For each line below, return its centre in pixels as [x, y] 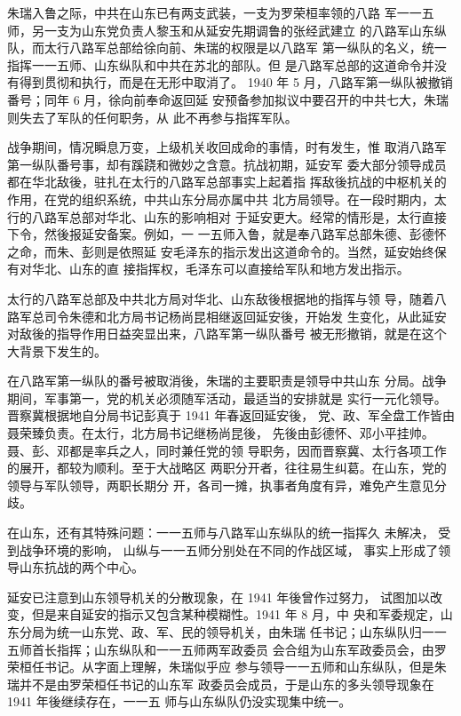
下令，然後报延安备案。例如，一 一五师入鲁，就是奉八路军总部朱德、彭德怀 [227, 234]
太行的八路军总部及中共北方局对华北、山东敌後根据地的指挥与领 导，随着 [221, 298]
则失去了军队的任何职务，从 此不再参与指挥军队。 [152, 117]
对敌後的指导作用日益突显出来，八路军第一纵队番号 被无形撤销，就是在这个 [227, 334]
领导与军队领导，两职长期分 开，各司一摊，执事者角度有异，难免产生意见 [221, 485]
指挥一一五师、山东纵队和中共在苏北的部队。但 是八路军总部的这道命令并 [221, 64]
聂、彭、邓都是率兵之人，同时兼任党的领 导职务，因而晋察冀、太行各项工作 [227, 450]
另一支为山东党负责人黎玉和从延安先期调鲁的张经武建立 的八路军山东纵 [239, 30]
